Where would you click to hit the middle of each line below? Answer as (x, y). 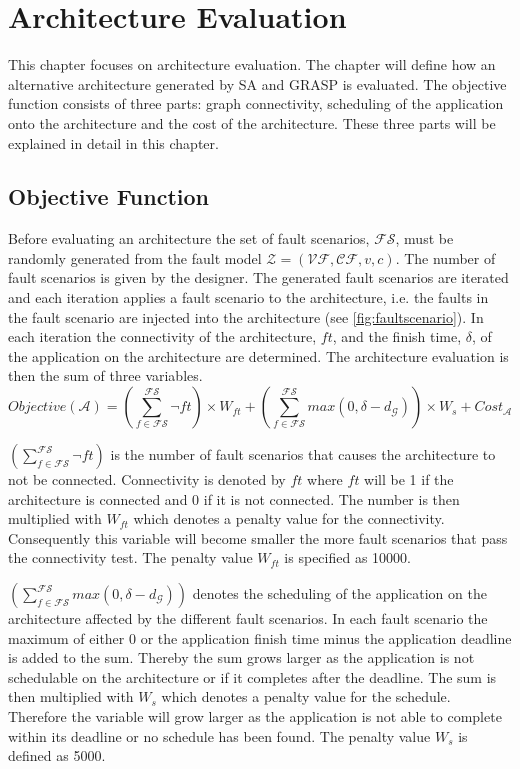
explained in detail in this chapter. (113, 142)
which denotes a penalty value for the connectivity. (289, 518)
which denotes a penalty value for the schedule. (306, 696)
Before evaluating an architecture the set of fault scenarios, (189, 238)
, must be (424, 238)
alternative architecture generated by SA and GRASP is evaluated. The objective (257, 83)
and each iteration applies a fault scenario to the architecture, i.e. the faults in (248, 297)
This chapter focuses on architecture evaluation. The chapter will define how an (252, 64)
